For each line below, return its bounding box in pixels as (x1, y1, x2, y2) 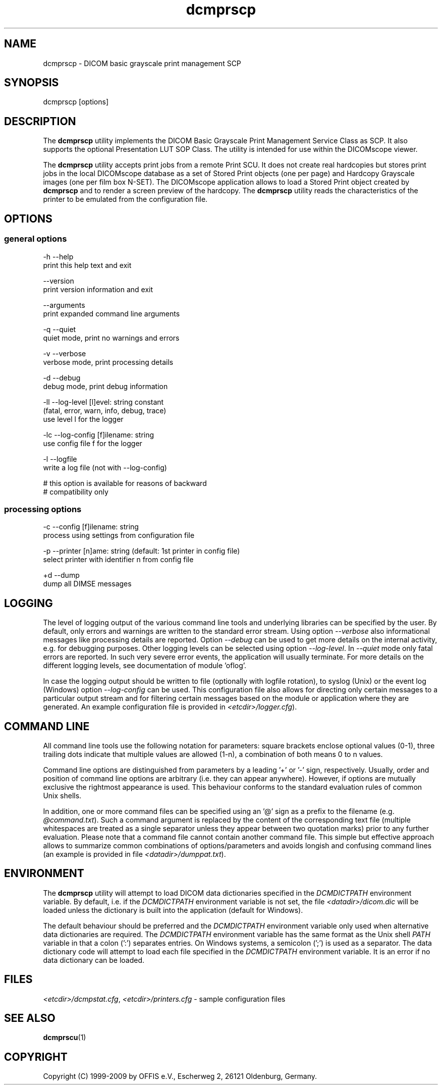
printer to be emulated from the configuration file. (43, 195, 208, 204)
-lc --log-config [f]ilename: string (43, 430, 154, 439)
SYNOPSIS (4, 76, 59, 89)
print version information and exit (43, 285, 153, 294)
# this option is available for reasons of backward (43, 478, 207, 487)
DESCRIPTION (4, 115, 76, 128)
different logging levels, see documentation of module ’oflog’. (43, 661, 247, 670)
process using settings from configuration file (43, 531, 195, 540)
